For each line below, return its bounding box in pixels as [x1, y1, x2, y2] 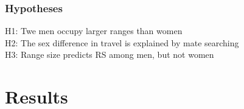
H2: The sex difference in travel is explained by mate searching [5, 36, 239, 49]
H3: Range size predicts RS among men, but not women [5, 48, 214, 61]
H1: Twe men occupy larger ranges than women [5, 24, 183, 37]
